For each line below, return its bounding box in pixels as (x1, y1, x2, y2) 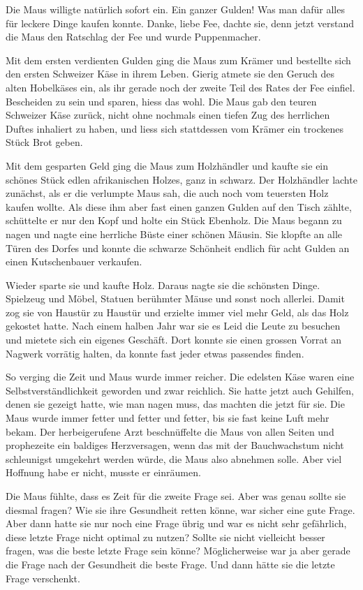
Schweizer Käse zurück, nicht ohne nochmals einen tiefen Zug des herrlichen (6, 108, 330, 122)
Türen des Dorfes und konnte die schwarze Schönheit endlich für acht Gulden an (6, 240, 350, 255)
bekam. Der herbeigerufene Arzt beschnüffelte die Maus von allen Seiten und (6, 424, 334, 438)
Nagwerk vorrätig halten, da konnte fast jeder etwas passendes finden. (6, 346, 304, 360)
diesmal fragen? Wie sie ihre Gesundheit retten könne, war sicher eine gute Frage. (6, 502, 355, 517)
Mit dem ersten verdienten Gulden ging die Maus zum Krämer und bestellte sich (6, 52, 351, 67)
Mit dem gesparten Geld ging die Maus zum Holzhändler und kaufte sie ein (6, 158, 329, 172)
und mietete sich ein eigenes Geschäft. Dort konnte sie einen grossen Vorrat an (6, 332, 342, 347)
